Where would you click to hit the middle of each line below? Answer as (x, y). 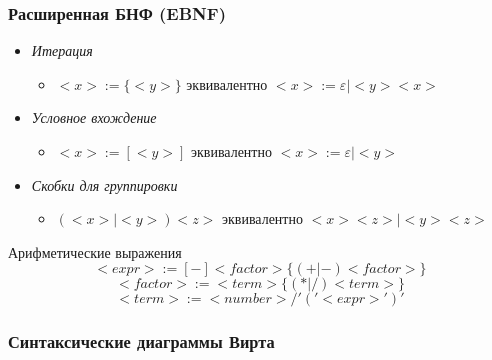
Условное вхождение (94, 117)
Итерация (62, 50)
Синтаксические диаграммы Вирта (141, 341)
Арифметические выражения (95, 251)
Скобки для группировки (104, 184)
